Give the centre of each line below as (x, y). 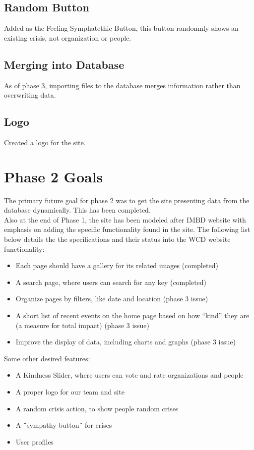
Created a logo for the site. (45, 142)
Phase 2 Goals (54, 176)
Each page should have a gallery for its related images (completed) (117, 265)
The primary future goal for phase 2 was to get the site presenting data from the (127, 200)
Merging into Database (64, 64)
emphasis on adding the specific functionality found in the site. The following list (127, 229)
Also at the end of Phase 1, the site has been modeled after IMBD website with (125, 219)
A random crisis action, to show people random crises (97, 408)
